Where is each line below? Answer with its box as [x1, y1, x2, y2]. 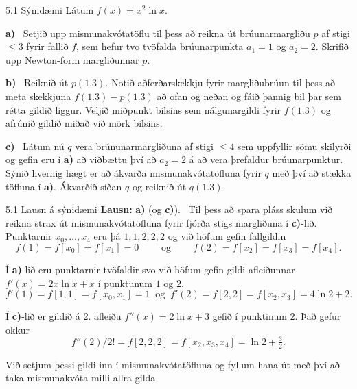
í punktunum [97, 275, 153, 290]
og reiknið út [132, 179, 187, 193]
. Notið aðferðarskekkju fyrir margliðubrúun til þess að [105, 75, 335, 90]
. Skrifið [315, 39, 349, 53]
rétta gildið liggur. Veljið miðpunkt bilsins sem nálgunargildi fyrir [5, 102, 281, 116]
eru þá [93, 229, 121, 243]
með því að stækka [272, 165, 352, 179]
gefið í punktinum [212, 309, 287, 323]
